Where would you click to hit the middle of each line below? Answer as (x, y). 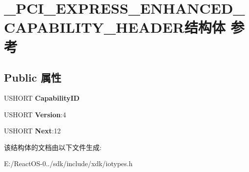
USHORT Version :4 (35, 114)
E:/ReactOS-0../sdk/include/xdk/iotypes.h (68, 163)
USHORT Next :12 (32, 131)
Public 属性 (33, 77)
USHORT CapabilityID (42, 97)
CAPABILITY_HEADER (94, 27)
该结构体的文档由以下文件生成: (53, 147)
